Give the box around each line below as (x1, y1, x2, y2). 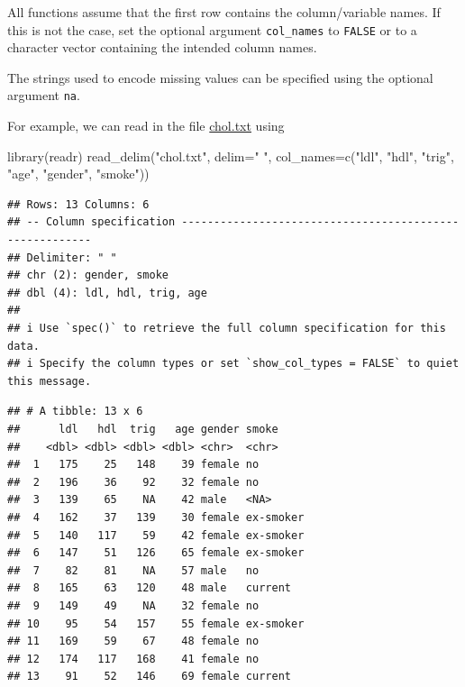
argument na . (7, 86, 80, 105)
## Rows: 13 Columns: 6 (7, 197, 150, 211)
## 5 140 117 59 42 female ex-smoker (7, 528, 305, 542)
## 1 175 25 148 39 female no (7, 458, 260, 472)
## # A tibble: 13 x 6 (7, 405, 143, 418)
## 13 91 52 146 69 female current (7, 670, 291, 683)
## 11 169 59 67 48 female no (7, 635, 260, 648)
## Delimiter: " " (7, 251, 117, 264)
